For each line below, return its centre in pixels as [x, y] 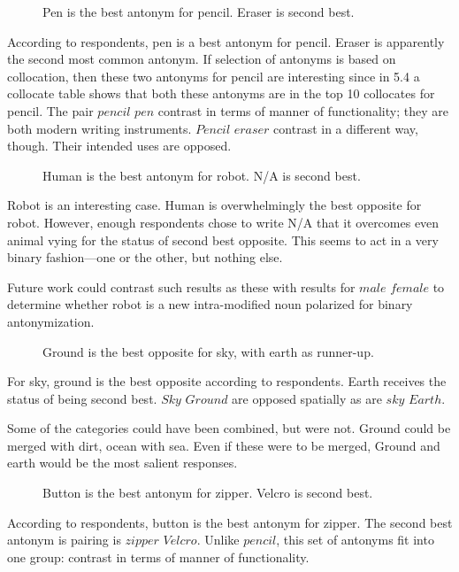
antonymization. [51, 321]
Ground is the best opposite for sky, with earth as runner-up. [208, 351]
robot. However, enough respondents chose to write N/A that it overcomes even [223, 222]
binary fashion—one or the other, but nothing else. [145, 257]
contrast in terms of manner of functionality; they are [303, 110]
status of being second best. [82, 398]
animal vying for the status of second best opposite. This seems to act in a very [223, 240]
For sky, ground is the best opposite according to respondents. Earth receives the [227, 381]
